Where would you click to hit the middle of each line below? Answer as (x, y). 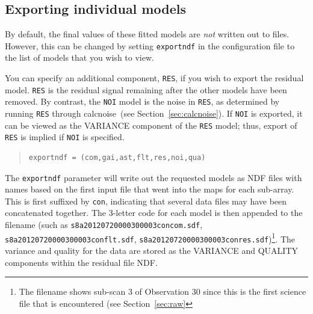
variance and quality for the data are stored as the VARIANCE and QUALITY (152, 251)
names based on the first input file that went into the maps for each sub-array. (150, 189)
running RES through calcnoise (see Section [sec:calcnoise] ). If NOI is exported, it (154, 113)
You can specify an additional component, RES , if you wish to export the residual (154, 78)
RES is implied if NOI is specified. (65, 137)
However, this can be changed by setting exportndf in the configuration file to (150, 45)
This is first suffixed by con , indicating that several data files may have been (146, 201)
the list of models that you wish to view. (79, 57)
